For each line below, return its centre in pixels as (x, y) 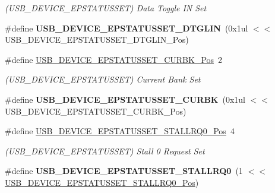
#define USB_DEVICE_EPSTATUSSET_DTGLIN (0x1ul (127, 28)
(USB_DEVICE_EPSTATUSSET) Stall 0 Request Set (105, 151)
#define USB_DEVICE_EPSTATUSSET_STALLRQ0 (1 (124, 171)
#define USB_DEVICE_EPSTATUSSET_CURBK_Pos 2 (114, 59)
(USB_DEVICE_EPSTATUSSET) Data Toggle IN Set (106, 8)
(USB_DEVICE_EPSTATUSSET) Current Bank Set (103, 79)
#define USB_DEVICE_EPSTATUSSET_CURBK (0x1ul (125, 99)
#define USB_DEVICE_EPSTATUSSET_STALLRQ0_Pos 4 (120, 131)
